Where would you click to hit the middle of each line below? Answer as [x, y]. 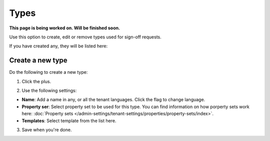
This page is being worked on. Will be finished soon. [64, 28]
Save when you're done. [47, 130]
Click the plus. [36, 81]
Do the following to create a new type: [48, 72]
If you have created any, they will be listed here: [58, 46]
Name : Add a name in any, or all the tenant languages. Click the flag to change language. [113, 100]
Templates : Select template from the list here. [69, 121]
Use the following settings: [49, 91]
